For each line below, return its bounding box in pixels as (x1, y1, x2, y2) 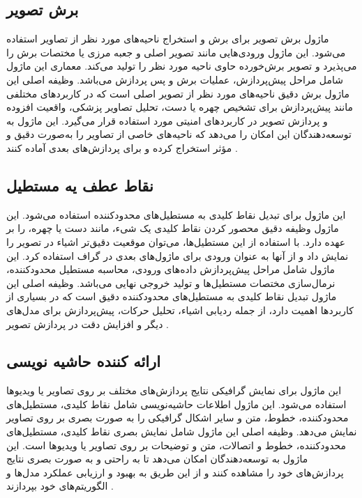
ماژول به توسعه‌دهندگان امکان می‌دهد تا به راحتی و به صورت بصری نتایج (6, 451, 308, 466)
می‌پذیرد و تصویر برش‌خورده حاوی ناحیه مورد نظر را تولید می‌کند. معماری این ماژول (6, 59, 357, 73)
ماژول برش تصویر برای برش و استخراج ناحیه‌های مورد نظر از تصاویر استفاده (6, 31, 329, 46)
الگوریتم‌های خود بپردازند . (6, 478, 114, 493)
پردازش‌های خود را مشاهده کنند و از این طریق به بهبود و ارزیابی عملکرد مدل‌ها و (6, 465, 344, 479)
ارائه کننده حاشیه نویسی (6, 350, 161, 372)
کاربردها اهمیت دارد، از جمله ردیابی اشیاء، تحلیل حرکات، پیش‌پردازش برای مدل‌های (6, 302, 354, 317)
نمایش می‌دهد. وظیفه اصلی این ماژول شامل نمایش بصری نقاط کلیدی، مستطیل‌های (6, 424, 357, 439)
